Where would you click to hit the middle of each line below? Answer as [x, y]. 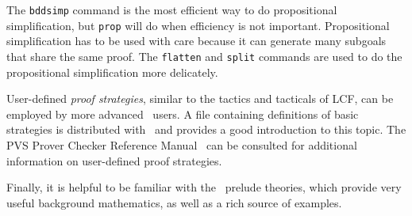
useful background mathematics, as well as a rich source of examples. [174, 202]
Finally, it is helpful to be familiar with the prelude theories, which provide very [204, 187]
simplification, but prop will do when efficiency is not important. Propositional [198, 25]
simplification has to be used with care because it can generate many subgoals [196, 41]
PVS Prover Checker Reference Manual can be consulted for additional [182, 144]
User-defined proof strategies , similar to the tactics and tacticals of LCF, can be [200, 99]
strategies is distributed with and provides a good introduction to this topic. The [206, 129]
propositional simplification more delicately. [112, 72]
